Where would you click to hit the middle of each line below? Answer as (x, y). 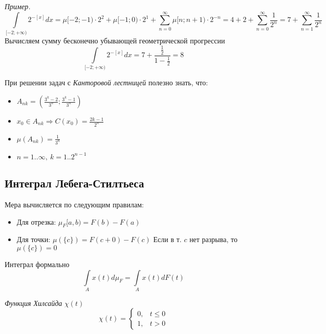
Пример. (18, 6)
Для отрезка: (36, 221)
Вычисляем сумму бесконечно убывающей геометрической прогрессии (115, 40)
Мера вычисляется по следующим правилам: (74, 204)
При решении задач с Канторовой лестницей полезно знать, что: (106, 82)
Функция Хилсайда (34, 303)
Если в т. (167, 239)
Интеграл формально (37, 264)
